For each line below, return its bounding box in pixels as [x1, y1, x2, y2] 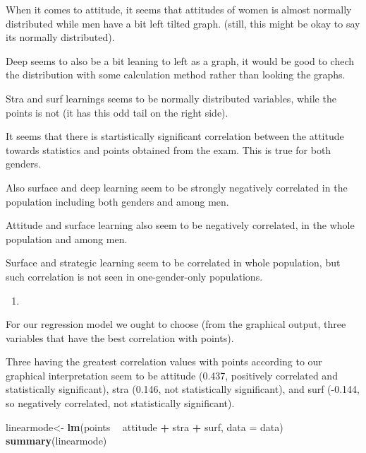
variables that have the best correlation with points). [6, 330, 234, 345]
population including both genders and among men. [6, 194, 229, 208]
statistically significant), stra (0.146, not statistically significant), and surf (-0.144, [6, 382, 360, 396]
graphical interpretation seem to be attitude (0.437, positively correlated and [6, 367, 338, 382]
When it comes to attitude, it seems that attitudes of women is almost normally [6, 2, 352, 16]
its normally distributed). [6, 30, 115, 45]
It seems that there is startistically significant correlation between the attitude [6, 129, 344, 143]
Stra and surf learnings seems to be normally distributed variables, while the [6, 90, 336, 105]
